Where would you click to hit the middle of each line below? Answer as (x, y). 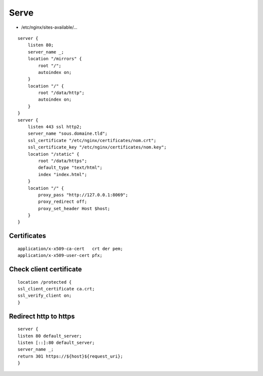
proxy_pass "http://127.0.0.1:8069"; (83, 195)
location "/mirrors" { (55, 59)
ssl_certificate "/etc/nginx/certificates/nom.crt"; (92, 140)
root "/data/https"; (63, 161)
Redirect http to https (42, 316)
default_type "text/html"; (70, 168)
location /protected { (45, 282)
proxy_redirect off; (63, 202)
